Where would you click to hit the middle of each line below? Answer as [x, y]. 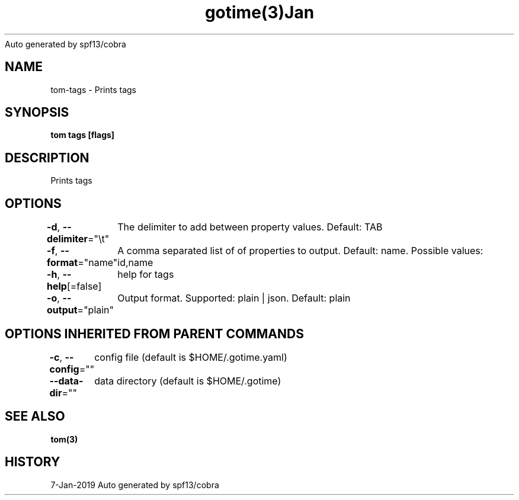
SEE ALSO [35, 416]
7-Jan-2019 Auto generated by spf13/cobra [135, 485]
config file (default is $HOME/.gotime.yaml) [191, 357]
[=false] [84, 286]
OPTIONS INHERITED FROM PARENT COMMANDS [154, 334]
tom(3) [64, 439]
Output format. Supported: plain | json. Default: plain [234, 298]
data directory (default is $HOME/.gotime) [188, 381]
